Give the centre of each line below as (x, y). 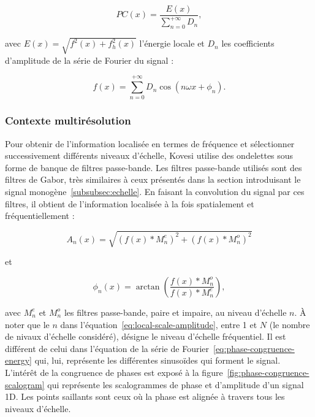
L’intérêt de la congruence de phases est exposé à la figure (114, 372)
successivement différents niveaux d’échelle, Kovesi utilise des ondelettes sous (149, 155)
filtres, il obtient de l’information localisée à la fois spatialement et (130, 203)
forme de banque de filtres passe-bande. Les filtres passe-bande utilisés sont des (154, 167)
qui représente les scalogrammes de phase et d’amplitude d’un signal (176, 384)
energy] (18, 360)
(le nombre (290, 324)
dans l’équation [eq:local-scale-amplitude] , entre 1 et (159, 324)
